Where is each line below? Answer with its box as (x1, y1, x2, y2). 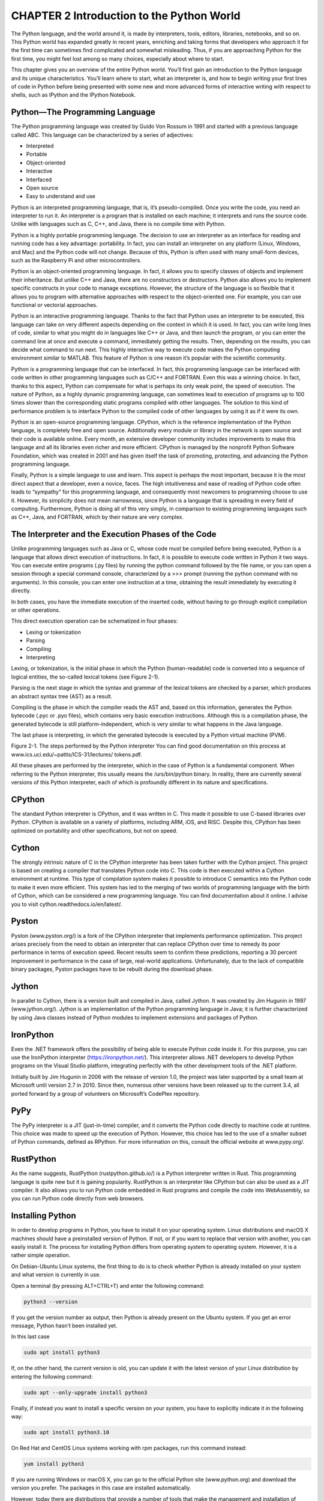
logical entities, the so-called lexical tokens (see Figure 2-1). (11, 673, 160, 680)
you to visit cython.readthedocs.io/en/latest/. (11, 901, 122, 908)
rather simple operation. (11, 1252, 71, 1259)
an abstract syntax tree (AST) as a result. (11, 692, 113, 699)
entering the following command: (11, 1373, 93, 1380)
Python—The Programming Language (11, 107, 155, 117)
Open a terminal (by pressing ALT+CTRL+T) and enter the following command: (11, 1282, 205, 1289)
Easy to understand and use (26, 193, 95, 200)
